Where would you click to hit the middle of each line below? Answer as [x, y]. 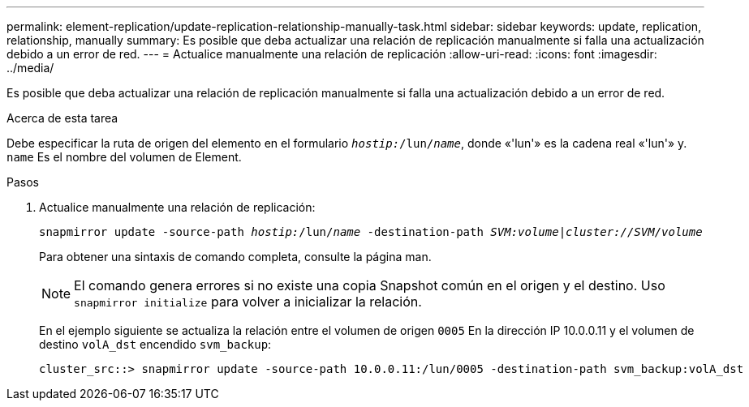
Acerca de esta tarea [62, 118]
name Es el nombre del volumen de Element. [124, 157]
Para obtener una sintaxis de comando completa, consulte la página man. [235, 257]
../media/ [30, 68]
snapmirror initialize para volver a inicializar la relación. [248, 302]
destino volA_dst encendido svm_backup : [155, 344]
